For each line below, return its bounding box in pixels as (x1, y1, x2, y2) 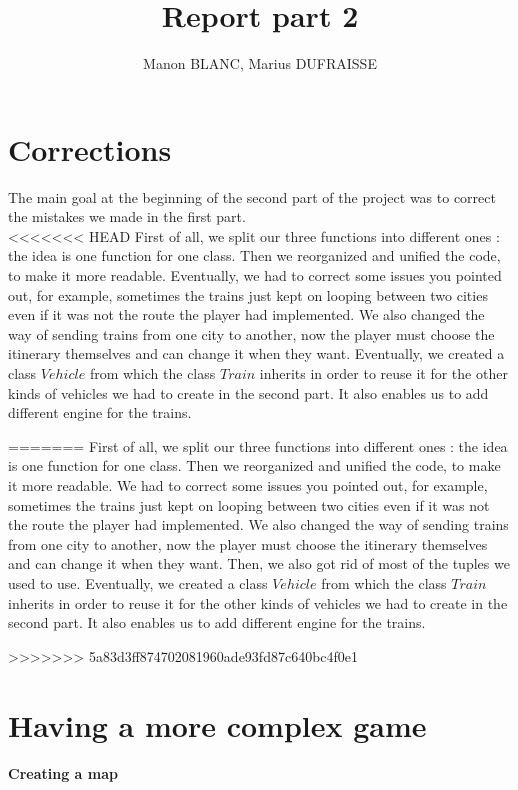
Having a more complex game (8, 704, 427, 745)
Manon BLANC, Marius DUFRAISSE (143, 53, 377, 74)
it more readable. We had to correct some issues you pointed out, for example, (8, 474, 488, 495)
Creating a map (8, 763, 118, 784)
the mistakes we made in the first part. (8, 206, 246, 227)
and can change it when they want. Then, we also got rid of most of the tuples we (8, 553, 510, 574)
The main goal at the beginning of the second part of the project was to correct (8, 186, 496, 207)
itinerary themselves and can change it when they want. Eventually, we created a (8, 343, 505, 364)
